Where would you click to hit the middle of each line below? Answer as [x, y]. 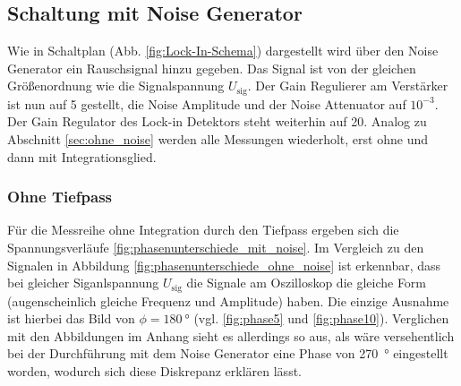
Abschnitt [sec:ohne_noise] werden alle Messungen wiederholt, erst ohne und [218, 139]
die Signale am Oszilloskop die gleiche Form [307, 283]
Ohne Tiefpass [60, 197]
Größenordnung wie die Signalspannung [116, 86]
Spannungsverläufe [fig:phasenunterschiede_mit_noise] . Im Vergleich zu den [216, 248]
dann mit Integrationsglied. [82, 156]
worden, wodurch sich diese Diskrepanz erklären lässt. [154, 371]
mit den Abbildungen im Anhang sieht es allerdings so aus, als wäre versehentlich [231, 335]
